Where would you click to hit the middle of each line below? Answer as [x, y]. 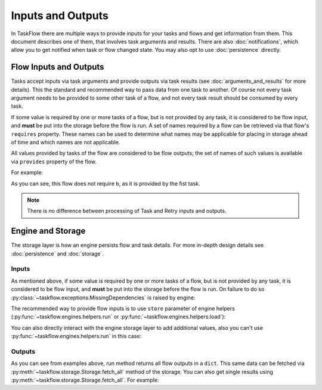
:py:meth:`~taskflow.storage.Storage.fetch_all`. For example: [85, 380]
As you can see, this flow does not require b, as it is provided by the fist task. [106, 183]
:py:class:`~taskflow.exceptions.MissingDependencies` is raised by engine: [103, 298]
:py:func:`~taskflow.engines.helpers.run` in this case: [76, 336]
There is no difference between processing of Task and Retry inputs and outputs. [127, 211]
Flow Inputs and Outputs [58, 67]
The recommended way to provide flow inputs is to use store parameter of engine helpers [123, 308]
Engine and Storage [48, 231]
